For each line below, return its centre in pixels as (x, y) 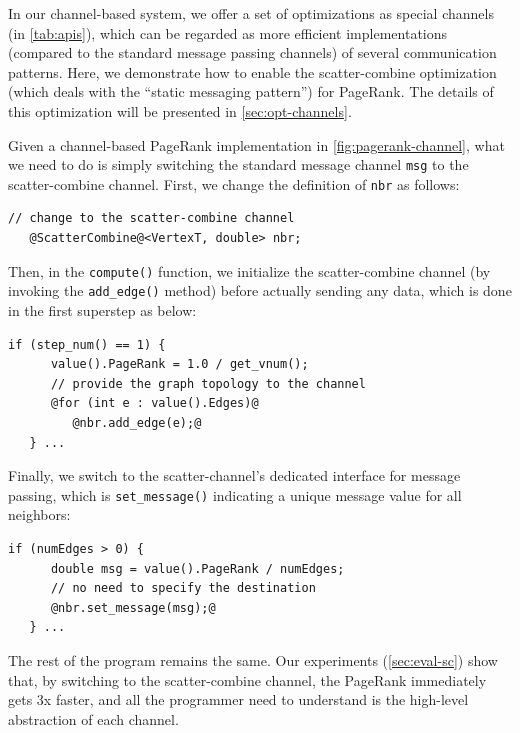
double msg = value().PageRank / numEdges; (197, 568)
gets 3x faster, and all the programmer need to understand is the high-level (238, 699)
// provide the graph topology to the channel (208, 383)
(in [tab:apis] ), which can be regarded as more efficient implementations (228, 32)
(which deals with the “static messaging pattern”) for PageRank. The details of (251, 91)
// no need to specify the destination (183, 588)
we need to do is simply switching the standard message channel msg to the (238, 164)
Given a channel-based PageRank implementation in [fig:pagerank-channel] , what (256, 144)
